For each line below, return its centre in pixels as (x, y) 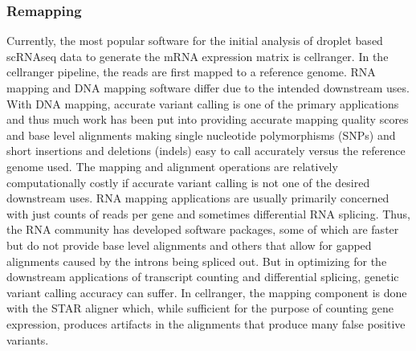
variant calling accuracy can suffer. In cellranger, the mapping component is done (207, 292)
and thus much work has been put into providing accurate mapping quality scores (208, 119)
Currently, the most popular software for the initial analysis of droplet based (195, 41)
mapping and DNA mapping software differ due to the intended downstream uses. (208, 88)
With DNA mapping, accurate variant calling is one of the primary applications (203, 103)
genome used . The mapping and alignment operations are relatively (172, 166)
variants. (28, 339)
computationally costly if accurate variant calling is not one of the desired (188, 182)
